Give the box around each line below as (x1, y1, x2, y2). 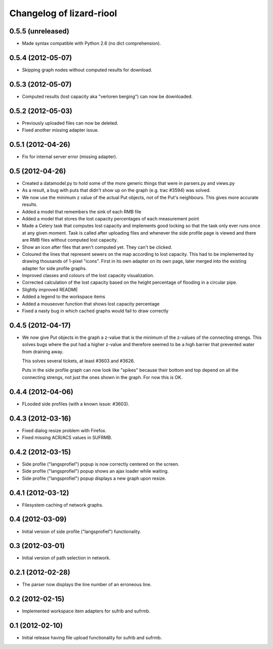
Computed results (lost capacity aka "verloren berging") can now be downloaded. (22, 93, 193, 99)
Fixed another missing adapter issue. (22, 127, 99, 133)
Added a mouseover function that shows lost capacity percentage (22, 300, 160, 307)
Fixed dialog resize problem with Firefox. (22, 427, 107, 433)
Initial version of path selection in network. (22, 555, 111, 561)
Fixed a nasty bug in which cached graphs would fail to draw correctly (22, 308, 169, 314)
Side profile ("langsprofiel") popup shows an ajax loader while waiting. (22, 468, 169, 474)
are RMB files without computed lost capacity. (22, 237, 118, 243)
